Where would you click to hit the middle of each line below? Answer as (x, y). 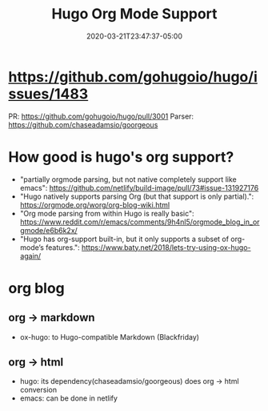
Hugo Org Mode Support (134, 14)
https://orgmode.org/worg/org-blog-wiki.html (95, 204)
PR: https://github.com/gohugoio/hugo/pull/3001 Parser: (101, 116)
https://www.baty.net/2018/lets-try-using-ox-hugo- (166, 247)
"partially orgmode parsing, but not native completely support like (128, 179)
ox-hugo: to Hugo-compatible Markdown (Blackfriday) (110, 336)
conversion (38, 390)
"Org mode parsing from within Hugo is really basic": (107, 213)
